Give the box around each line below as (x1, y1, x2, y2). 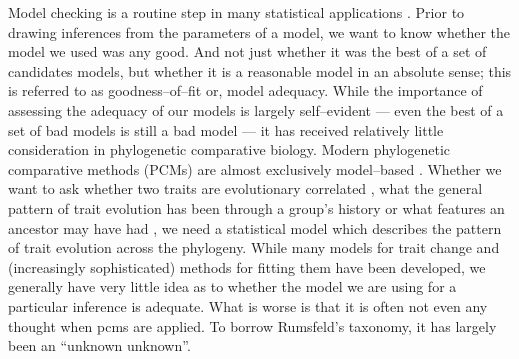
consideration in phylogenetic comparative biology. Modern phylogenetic (8, 139, 451, 160)
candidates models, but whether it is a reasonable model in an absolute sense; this (8, 60, 512, 81)
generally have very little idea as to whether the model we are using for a (8, 276, 457, 297)
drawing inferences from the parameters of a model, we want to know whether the (8, 21, 511, 42)
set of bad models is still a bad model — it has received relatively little (8, 119, 444, 140)
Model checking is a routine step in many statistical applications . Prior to (8, 2, 465, 22)
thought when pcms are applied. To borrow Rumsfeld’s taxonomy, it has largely (8, 315, 497, 336)
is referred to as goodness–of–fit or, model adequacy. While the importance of (8, 80, 483, 101)
